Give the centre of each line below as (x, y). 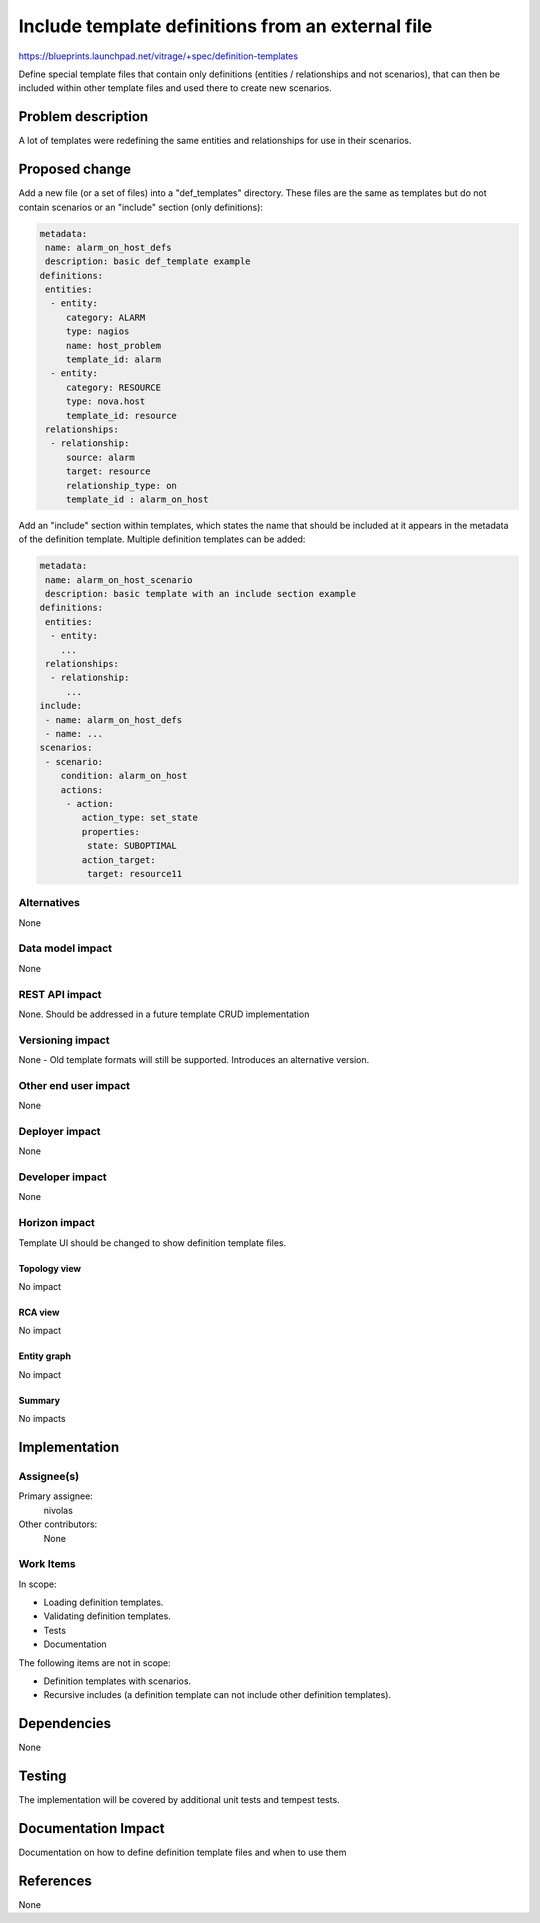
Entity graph (45, 1356)
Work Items (47, 1564)
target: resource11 (134, 873)
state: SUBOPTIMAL (131, 846)
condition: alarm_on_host (124, 776)
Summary (39, 1400)
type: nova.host (105, 401)
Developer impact (62, 1177)
